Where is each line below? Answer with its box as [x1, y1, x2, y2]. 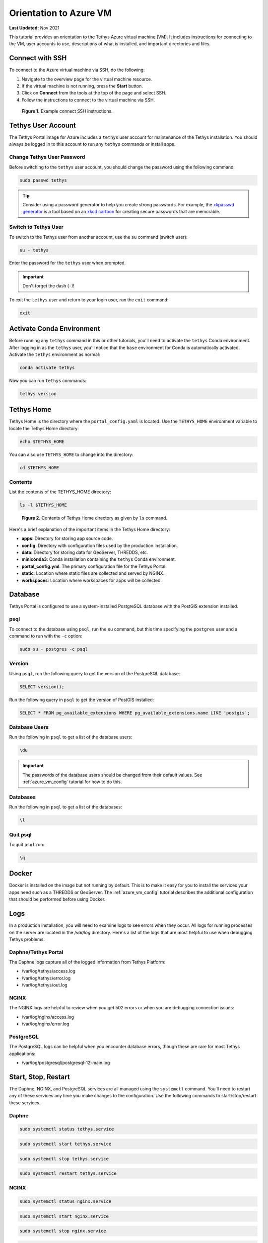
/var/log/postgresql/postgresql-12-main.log [21, 1060, 110, 1066]
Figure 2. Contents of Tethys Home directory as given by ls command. [21, 515, 168, 521]
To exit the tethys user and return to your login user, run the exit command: [9, 296, 169, 303]
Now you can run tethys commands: [9, 377, 86, 383]
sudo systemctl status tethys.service [19, 1126, 114, 1132]
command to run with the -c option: [9, 633, 83, 639]
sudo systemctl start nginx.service [19, 1213, 109, 1219]
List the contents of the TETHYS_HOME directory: [9, 489, 111, 495]
